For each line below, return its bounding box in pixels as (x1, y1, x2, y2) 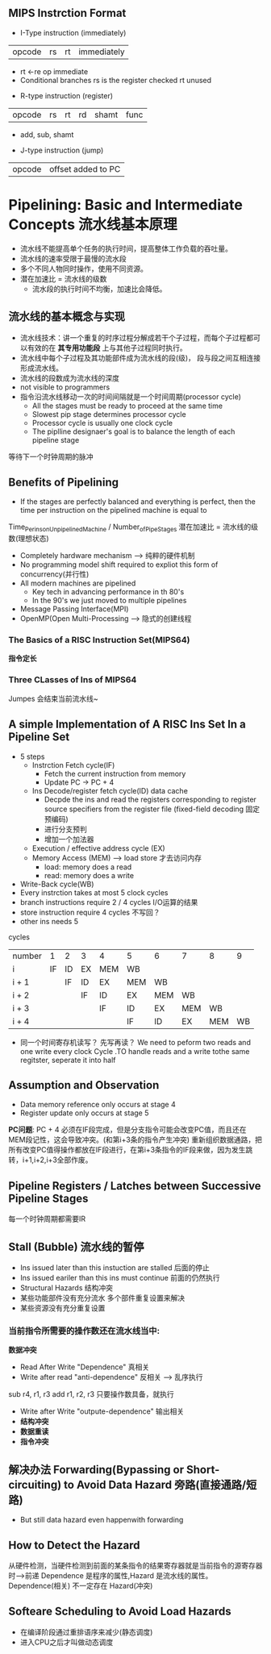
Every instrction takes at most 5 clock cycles (19, 887, 169, 898)
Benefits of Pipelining (8, 475, 119, 489)
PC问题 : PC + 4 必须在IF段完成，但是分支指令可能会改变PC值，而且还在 (8, 1125, 247, 1135)
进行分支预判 (44, 824, 87, 834)
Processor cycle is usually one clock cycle (31, 418, 173, 427)
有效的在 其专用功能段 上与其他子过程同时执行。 (27, 343, 187, 352)
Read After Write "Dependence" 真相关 (19, 1362, 150, 1372)
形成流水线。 (19, 363, 63, 373)
